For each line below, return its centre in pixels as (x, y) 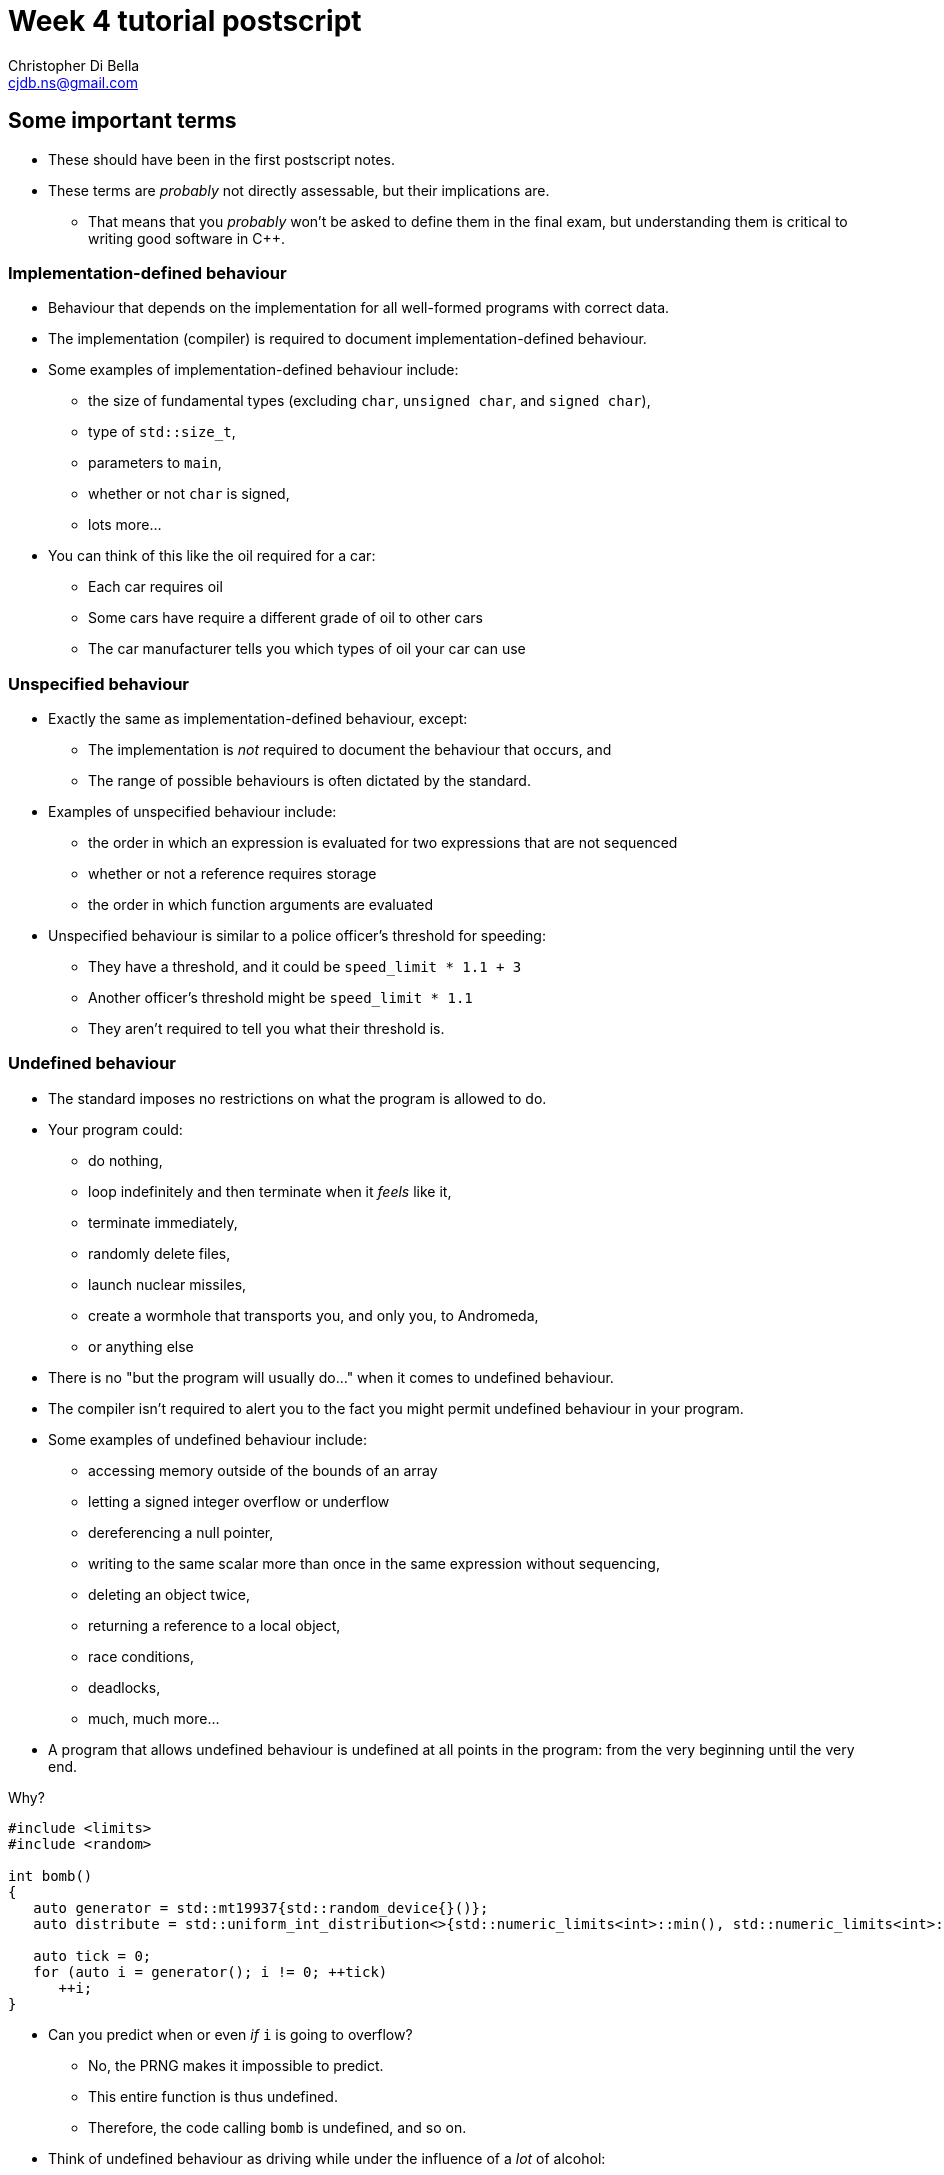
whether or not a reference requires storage (232, 874)
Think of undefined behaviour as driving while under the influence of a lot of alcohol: (327, 2158)
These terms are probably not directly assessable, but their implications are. (299, 190)
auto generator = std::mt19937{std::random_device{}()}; (261, 1907)
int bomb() (50, 1875)
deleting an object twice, (169, 1594)
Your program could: (115, 1129)
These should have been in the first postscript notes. (222, 159)
